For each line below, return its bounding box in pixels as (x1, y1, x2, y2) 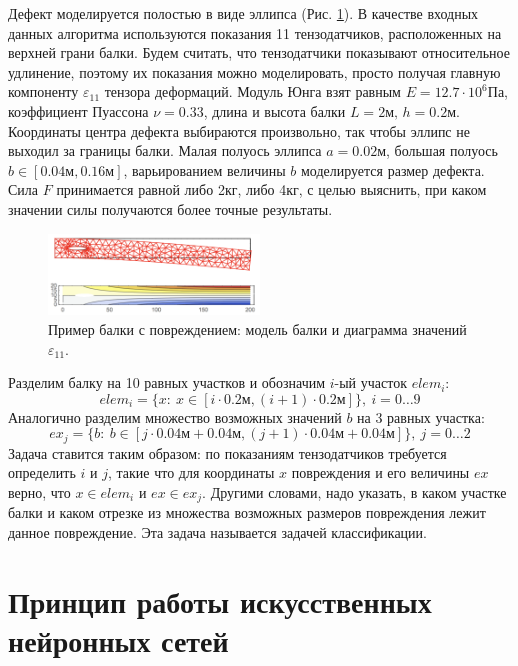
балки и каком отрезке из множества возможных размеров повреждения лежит (8, 502, 486, 523)
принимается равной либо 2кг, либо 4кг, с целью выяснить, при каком (56, 179, 487, 200)
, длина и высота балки (203, 100, 346, 121)
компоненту (8, 81, 79, 102)
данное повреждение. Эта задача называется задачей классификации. (8, 522, 427, 543)
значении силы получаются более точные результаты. (8, 198, 333, 219)
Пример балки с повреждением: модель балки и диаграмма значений (48, 319, 467, 339)
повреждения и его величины (291, 462, 470, 483)
